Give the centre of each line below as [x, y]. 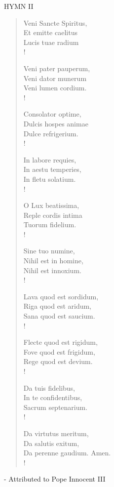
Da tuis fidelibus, [49, 387]
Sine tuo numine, [49, 251]
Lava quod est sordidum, [61, 296]
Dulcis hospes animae [56, 123]
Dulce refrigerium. [51, 133]
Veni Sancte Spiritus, [55, 22]
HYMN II [19, 6]
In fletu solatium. [50, 179]
